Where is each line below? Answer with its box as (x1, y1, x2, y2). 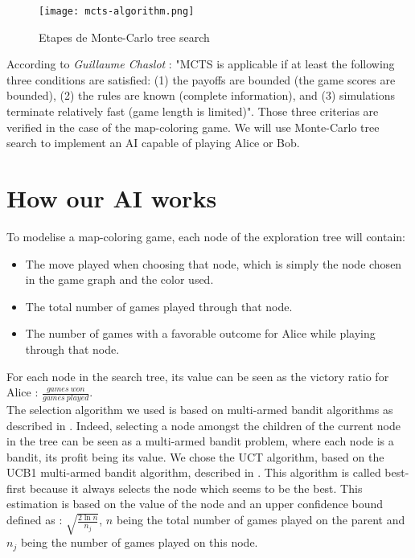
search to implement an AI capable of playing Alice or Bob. (6, 134, 300, 151)
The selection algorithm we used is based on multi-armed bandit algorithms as (6, 400, 393, 417)
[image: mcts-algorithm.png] (39, 6, 195, 17)
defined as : (6, 511, 63, 528)
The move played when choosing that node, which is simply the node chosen (25, 255, 402, 272)
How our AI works (6, 182, 217, 214)
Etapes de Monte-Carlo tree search (39, 28, 210, 45)
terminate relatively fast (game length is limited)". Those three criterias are (6, 103, 379, 120)
